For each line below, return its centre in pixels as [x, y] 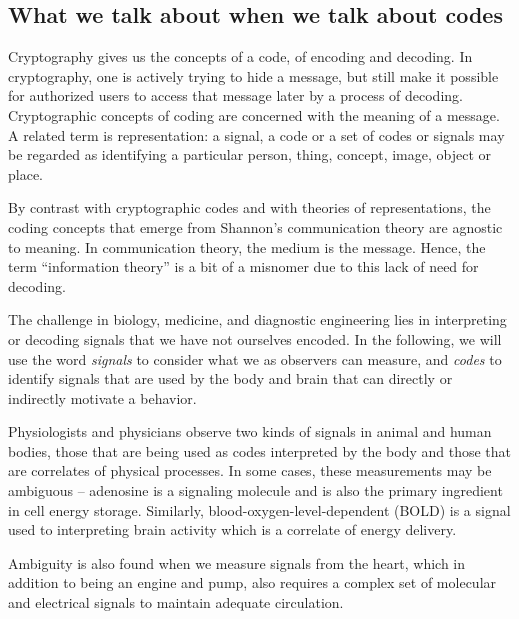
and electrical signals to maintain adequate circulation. [176, 602]
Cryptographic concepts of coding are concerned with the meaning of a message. [254, 114]
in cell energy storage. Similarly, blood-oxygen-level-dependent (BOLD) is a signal [259, 509]
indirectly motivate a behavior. [102, 397]
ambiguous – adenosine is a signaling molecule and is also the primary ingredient [255, 490]
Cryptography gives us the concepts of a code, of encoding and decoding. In [240, 56]
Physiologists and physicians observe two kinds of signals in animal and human [250, 431]
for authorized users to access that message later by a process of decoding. [235, 95]
